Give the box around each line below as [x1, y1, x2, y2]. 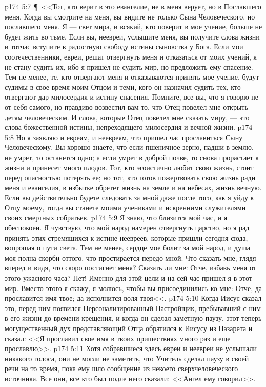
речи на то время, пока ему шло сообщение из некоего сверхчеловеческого [5, 363, 238, 374]
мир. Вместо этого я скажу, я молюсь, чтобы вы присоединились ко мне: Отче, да [5, 282, 262, 293]
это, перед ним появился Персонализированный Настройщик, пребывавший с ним [5, 302, 261, 313]
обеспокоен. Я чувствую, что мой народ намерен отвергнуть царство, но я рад [5, 222, 250, 233]
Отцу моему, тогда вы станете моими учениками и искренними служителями [5, 202, 246, 212]
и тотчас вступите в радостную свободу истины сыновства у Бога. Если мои [5, 41, 243, 52]
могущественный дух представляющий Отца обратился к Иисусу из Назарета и [5, 323, 253, 333]
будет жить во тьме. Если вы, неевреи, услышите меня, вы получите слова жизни [5, 31, 260, 42]
